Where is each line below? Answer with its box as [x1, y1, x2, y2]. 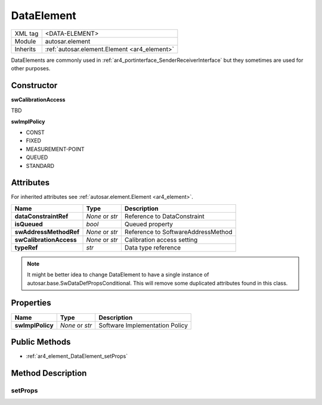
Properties [11, 298, 51, 308]
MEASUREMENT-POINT [26, 145, 85, 152]
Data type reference [124, 243, 181, 251]
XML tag [14, 29, 39, 38]
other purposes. [11, 64, 51, 71]
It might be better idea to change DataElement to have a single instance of [27, 271, 209, 278]
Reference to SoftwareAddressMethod [124, 228, 233, 236]
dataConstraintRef [14, 212, 69, 220]
